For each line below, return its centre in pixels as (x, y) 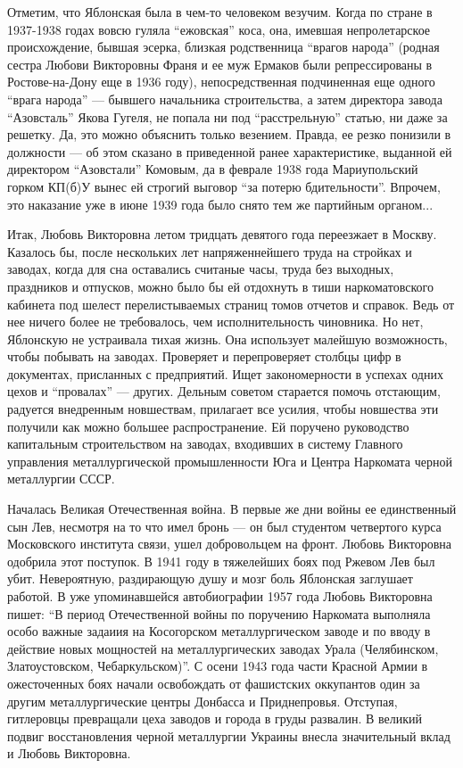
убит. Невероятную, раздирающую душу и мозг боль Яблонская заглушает (210, 578)
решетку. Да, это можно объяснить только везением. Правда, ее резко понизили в (229, 134)
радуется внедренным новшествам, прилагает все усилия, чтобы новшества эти (223, 409)
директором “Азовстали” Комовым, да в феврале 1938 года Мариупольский (213, 169)
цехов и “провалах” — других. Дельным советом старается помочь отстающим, (224, 391)
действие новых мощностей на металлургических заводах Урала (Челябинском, (223, 648)
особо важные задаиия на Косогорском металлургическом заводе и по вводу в (219, 631)
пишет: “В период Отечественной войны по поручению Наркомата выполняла (219, 613)
